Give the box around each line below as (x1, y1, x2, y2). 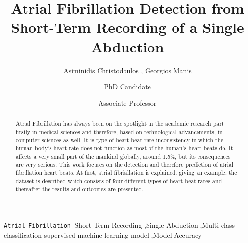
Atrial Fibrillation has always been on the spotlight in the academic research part (15, 120, 224, 128)
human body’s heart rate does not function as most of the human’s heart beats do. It (15, 144, 233, 152)
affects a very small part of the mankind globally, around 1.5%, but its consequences (15, 152, 231, 160)
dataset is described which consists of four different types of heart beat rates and (15, 176, 222, 185)
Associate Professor (98, 97, 157, 108)
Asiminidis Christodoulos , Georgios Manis (63, 65, 192, 75)
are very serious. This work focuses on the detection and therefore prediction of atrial (15, 160, 233, 169)
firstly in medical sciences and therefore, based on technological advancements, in (15, 127, 223, 136)
